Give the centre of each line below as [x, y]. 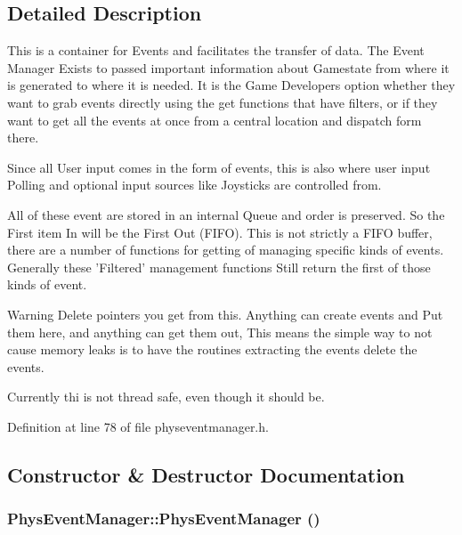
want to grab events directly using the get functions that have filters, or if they [223, 102]
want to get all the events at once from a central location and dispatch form [215, 120]
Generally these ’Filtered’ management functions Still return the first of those [219, 267]
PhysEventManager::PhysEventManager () [164, 519]
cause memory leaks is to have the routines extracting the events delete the [212, 349]
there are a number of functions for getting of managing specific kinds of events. [226, 250]
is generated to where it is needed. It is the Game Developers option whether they [231, 85]
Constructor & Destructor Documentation [206, 474]
